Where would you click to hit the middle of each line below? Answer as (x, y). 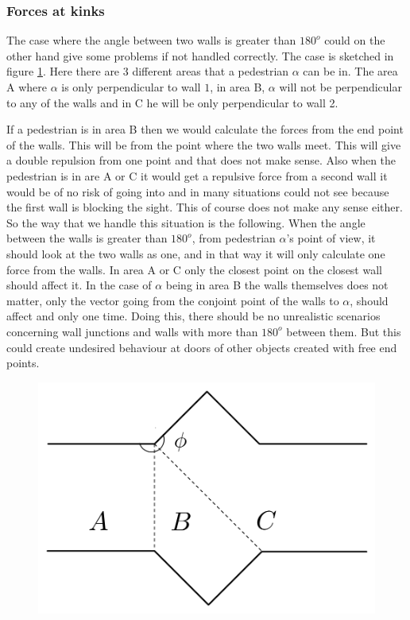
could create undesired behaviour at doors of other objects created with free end (202, 347)
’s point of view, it (331, 238)
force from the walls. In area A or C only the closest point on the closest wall (194, 269)
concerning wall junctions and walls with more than (132, 331)
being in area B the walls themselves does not (277, 285)
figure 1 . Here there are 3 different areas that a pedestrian (148, 71)
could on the (355, 40)
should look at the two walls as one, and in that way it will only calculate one (196, 253)
